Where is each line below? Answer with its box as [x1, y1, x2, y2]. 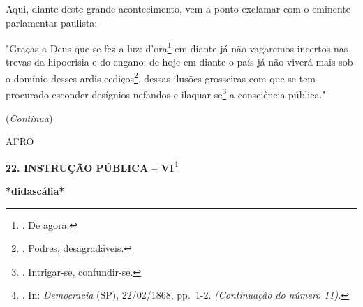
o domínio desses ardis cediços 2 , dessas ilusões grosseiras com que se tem [6, 69, 316, 85]
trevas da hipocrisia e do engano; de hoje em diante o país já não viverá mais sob [6, 54, 353, 69]
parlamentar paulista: [6, 15, 98, 29]
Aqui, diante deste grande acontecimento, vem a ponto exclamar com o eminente [6, 1, 350, 15]
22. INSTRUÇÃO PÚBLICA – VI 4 [6, 158, 178, 174]
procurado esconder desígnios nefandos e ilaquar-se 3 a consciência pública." [6, 85, 326, 101]
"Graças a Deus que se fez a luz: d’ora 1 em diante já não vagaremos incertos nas [6, 39, 348, 55]
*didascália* [6, 183, 65, 197]
